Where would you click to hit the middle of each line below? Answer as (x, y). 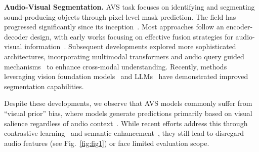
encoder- (240, 27)
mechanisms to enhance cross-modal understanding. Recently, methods (116, 66)
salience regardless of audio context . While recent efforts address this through (126, 123)
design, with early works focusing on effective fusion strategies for (132, 36)
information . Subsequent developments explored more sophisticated (130, 46)
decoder (16, 36)
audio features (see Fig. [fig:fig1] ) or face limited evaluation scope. (107, 143)
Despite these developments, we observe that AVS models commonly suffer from (128, 103)
